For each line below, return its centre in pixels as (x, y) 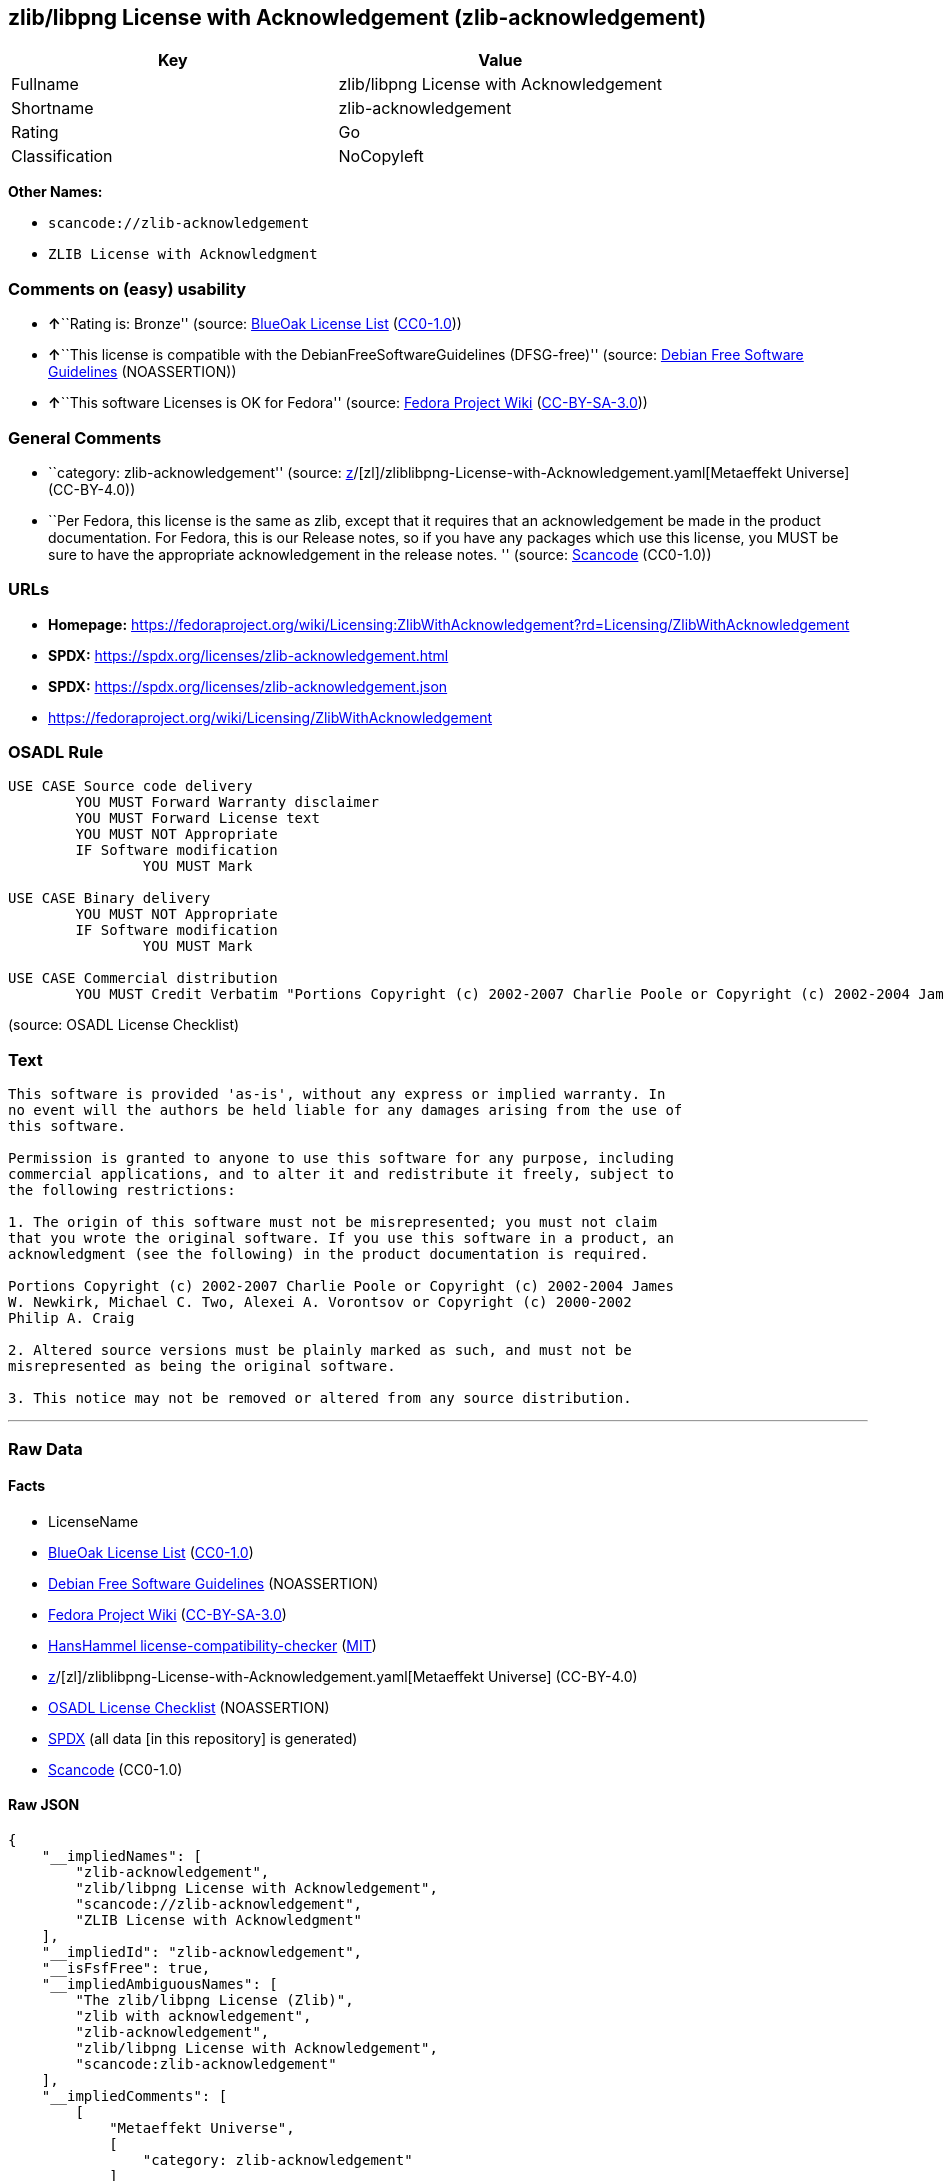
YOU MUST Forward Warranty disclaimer (227, 802)
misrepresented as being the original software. (202, 1366)
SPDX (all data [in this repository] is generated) (203, 1738)
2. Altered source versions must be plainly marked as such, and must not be (320, 1350)
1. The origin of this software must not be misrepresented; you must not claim (333, 1222)
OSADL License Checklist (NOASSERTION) (189, 1707)
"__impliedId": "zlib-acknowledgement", (202, 1951)
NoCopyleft (381, 156)
